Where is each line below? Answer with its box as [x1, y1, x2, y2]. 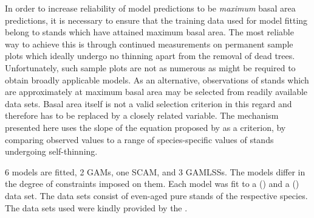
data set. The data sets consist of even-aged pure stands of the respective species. [5, 189, 308, 202]
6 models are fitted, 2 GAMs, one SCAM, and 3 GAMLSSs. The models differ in [5, 165, 305, 178]
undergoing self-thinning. [5, 145, 98, 158]
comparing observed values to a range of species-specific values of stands [5, 133, 274, 146]
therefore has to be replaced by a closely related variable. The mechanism [5, 109, 279, 122]
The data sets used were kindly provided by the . [5, 201, 188, 214]
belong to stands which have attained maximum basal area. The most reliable [5, 26, 294, 38]
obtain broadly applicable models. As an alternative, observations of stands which [5, 73, 309, 86]
